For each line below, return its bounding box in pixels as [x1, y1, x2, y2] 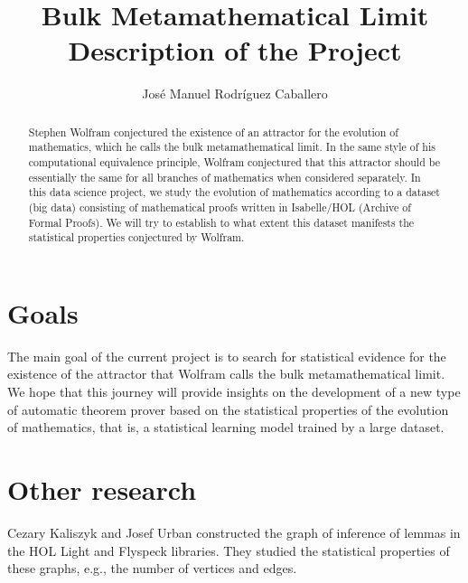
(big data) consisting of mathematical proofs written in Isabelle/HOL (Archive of [28, 199, 411, 214]
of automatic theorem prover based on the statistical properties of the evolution [7, 400, 449, 418]
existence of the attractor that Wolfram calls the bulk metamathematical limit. [7, 364, 445, 383]
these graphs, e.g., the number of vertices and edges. [7, 559, 297, 578]
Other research [7, 471, 197, 508]
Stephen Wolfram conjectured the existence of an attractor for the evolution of [28, 124, 398, 139]
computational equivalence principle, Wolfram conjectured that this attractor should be [28, 155, 440, 170]
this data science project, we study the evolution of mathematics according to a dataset [28, 184, 440, 200]
